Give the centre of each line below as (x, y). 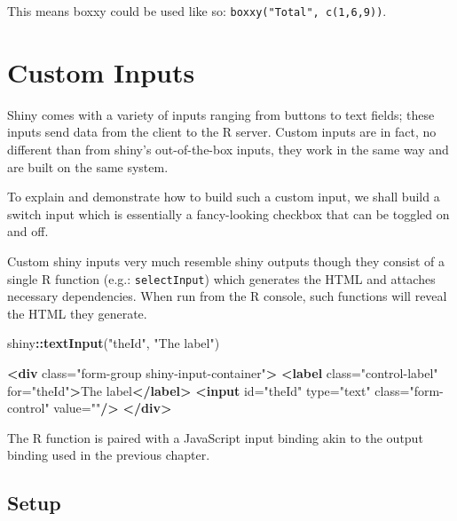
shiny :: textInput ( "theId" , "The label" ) (114, 343)
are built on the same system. (88, 166)
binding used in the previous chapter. (109, 455)
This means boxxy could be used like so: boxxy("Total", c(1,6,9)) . (197, 11)
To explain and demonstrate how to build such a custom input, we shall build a (224, 197)
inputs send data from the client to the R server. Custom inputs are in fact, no (222, 132)
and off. (28, 231)
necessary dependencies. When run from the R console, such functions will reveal (227, 296)
